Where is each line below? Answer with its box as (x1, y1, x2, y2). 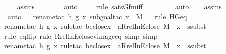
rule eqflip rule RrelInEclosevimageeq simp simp (4, 30, 158, 41)
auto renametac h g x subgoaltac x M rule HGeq (7, 11, 187, 21)
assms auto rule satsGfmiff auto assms (17, 1, 222, 11)
